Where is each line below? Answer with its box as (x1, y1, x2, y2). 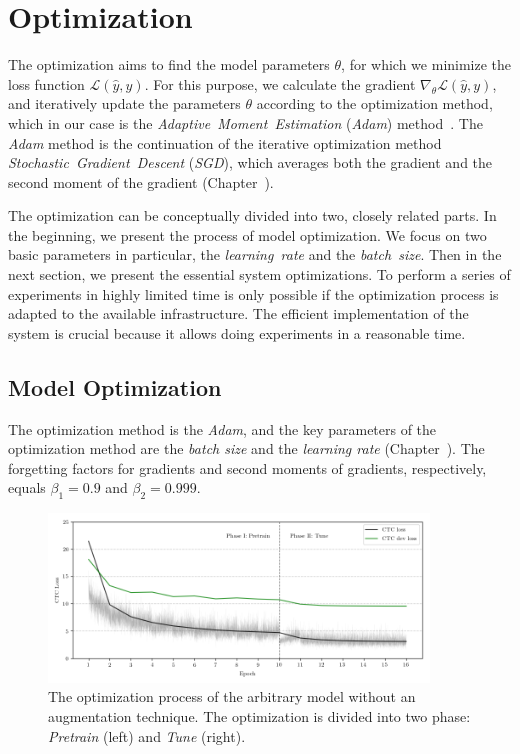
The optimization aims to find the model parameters (8, 54, 330, 75)
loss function (8, 73, 85, 94)
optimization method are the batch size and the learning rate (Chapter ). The (8, 438, 485, 459)
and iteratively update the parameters (8, 93, 241, 114)
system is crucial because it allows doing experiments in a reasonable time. (8, 322, 466, 343)
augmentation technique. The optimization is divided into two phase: (48, 706, 471, 726)
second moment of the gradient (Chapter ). (8, 171, 274, 192)
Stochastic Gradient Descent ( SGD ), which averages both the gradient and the (8, 152, 493, 173)
